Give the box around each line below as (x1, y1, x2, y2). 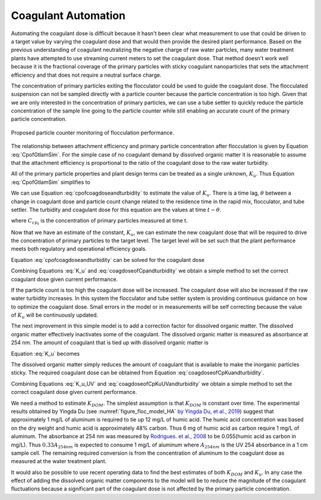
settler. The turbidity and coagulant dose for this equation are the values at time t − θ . (11, 206, 222, 213)
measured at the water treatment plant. (11, 458, 107, 465)
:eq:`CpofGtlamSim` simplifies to (11, 179, 90, 186)
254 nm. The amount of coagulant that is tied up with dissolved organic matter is (11, 339, 209, 346)
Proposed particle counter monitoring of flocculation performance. (11, 129, 175, 136)
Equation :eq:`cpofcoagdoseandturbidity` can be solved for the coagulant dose (11, 256, 205, 263)
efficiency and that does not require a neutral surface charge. (11, 71, 162, 79)
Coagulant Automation (11, 9, 126, 22)
